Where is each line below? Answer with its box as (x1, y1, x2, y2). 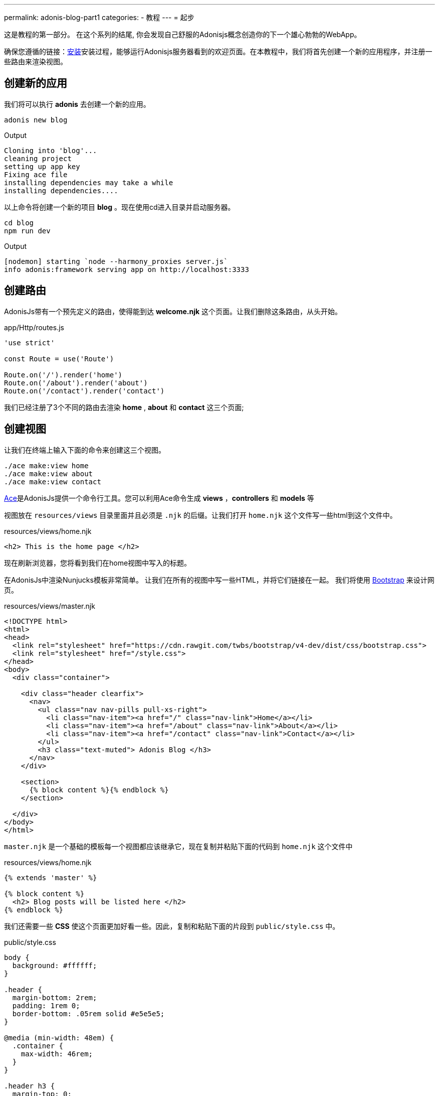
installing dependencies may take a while (4, 178, 173, 187)
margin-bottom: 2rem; (12, 993, 97, 1002)
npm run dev (4, 226, 51, 235)
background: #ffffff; (12, 961, 97, 970)
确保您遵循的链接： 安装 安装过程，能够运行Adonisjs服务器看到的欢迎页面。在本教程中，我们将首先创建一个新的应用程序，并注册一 (4, 47, 432, 56)
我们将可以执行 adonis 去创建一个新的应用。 (4, 99, 150, 108)
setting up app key (4, 162, 80, 171)
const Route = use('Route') (4, 354, 114, 363)
